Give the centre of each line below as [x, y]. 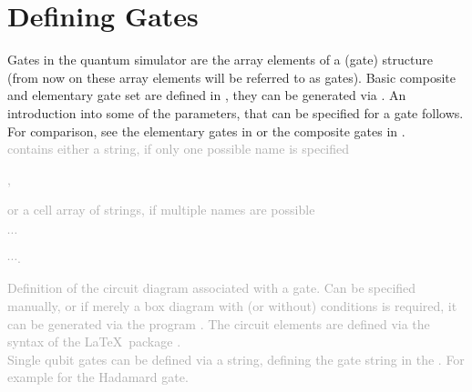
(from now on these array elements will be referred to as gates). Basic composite [231, 77]
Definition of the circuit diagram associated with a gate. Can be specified [212, 288]
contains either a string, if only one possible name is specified [179, 149]
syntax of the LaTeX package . [94, 342]
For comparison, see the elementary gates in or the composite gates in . [206, 131]
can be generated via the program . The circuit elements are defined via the [219, 323]
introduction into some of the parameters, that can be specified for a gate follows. [236, 112]
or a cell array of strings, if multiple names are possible [161, 210]
